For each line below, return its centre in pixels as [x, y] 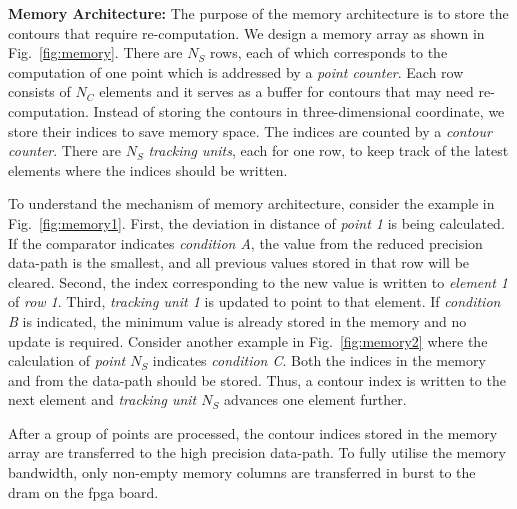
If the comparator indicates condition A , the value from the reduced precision [245, 242]
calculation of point [67, 360]
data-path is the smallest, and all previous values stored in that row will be [239, 262]
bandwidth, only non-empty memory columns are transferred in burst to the [242, 472]
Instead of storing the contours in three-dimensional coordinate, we [299, 110]
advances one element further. [315, 399]
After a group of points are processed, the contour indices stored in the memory [253, 432]
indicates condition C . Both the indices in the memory [319, 360]
